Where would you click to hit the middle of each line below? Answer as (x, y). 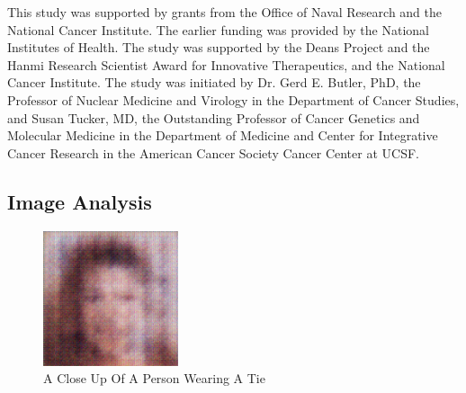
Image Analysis (80, 201)
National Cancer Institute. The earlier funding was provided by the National (218, 29)
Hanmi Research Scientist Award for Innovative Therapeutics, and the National (226, 64)
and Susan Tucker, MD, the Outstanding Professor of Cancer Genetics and (214, 117)
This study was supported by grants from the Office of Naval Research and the (224, 12)
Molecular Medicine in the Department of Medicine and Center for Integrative (223, 135)
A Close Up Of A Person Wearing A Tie (154, 378)
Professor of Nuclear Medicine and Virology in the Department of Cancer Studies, (233, 99)
